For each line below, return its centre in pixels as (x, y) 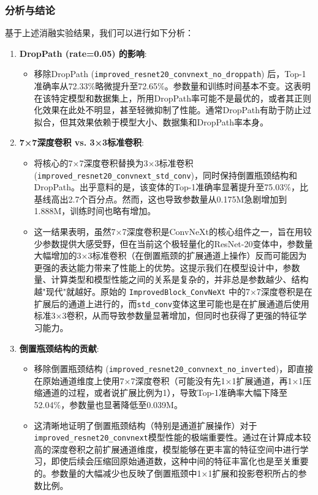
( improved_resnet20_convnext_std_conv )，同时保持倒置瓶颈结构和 (166, 175)
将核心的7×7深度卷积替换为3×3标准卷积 (114, 163)
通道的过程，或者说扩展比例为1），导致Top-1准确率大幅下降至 (165, 393)
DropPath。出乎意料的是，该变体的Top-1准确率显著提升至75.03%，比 (171, 187)
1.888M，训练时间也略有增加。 (95, 211)
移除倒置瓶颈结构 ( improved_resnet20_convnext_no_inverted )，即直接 (174, 369)
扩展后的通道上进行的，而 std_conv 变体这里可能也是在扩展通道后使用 (172, 303)
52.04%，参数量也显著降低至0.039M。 (108, 404)
